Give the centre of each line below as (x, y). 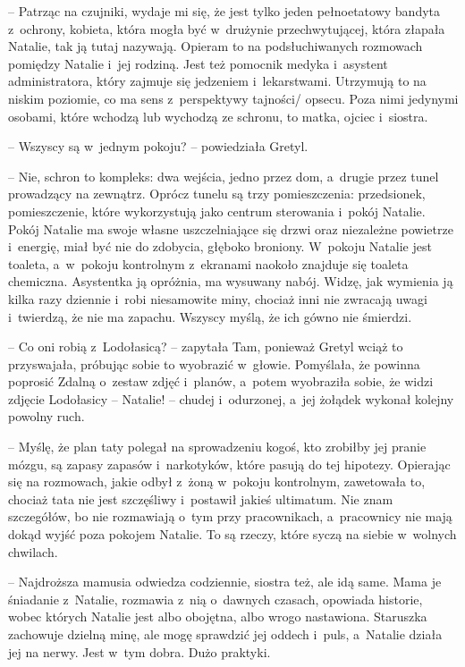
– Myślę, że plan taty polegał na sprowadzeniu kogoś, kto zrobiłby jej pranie (217, 447)
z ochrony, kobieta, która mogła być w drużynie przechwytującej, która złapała (227, 28)
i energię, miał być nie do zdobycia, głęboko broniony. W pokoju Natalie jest (220, 246)
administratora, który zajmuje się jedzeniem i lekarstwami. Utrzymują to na (217, 81)
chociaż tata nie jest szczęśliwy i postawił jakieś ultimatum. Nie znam (201, 498)
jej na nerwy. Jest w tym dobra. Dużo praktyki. (139, 651)
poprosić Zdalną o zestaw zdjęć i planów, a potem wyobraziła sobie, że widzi (221, 381)
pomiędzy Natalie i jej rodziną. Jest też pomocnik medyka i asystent (198, 63)
